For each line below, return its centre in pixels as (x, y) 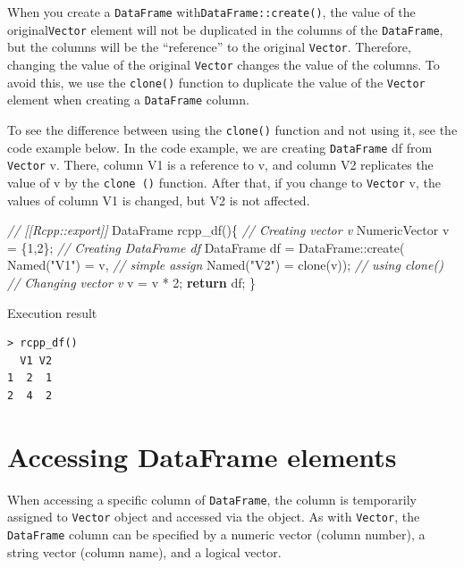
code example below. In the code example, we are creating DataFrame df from (220, 147)
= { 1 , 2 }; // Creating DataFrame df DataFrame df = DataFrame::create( (206, 247)
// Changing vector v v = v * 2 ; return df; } (132, 282)
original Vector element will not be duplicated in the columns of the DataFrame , (225, 29)
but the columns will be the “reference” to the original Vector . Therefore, (209, 47)
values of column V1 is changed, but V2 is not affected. (159, 200)
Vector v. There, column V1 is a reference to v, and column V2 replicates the (220, 165)
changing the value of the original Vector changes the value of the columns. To (224, 64)
